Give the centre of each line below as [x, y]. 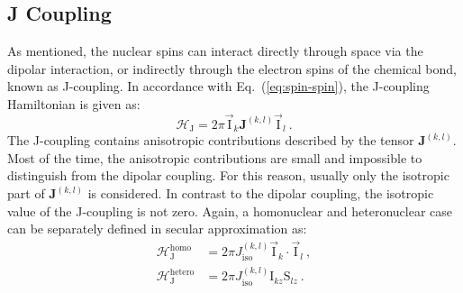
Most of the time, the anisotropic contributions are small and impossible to [215, 157]
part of [26, 193]
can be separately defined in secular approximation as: [157, 229]
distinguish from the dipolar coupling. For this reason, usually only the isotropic [228, 175]
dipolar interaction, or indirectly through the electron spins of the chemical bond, [232, 68]
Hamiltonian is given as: [74, 103]
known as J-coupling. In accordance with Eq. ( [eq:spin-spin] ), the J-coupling [218, 86]
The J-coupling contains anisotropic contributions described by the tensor [211, 140]
